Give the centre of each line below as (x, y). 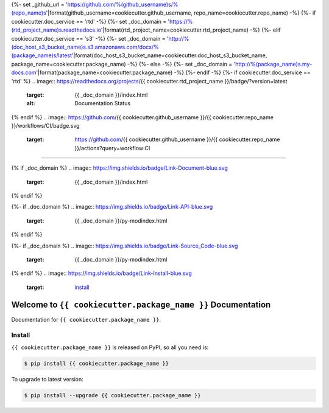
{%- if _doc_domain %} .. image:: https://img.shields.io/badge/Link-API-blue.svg (112, 207)
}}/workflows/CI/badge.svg (45, 126)
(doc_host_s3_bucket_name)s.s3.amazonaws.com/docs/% (85, 47)
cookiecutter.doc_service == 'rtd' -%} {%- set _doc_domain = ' (90, 21)
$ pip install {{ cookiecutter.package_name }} (96, 363)
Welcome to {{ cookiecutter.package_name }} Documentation (141, 304)
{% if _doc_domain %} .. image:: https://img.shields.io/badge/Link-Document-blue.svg (119, 168)
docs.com (24, 72)
